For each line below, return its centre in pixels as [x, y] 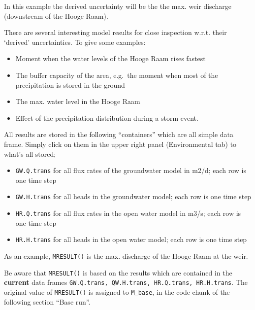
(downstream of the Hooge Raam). [56, 16]
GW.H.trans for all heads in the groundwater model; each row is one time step [133, 196]
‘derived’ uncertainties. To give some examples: [75, 42]
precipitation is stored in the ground [70, 85]
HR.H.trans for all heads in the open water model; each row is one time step [131, 239]
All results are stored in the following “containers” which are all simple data [119, 134]
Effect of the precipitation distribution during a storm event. [107, 118]
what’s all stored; [30, 154]
